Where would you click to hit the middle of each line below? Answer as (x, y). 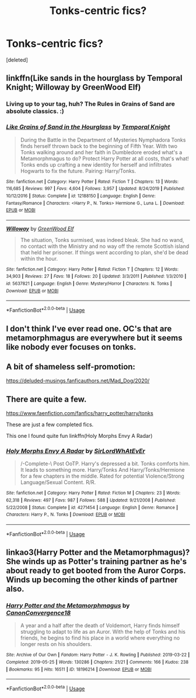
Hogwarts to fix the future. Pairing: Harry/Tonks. (78, 171)
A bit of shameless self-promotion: (71, 367)
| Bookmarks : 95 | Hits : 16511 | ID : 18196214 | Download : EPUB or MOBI (79, 669)
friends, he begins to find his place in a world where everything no (100, 638)
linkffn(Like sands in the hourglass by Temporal (94, 78)
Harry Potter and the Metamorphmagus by (68, 606)
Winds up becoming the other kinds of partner (92, 580)
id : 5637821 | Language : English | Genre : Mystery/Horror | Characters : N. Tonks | (89, 284)
